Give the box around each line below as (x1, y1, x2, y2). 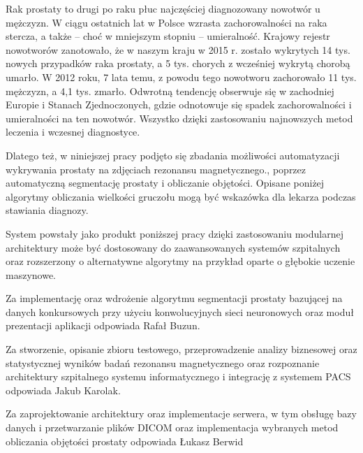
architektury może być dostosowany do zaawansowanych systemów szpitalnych (6, 240, 341, 254)
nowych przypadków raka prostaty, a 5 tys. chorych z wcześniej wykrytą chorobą (6, 56, 350, 71)
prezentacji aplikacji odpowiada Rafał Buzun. (6, 318, 200, 333)
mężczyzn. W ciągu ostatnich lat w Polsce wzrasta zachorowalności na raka (6, 15, 327, 29)
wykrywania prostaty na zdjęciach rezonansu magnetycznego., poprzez (6, 161, 306, 176)
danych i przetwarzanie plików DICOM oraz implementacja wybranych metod (6, 420, 339, 435)
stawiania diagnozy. (6, 203, 89, 217)
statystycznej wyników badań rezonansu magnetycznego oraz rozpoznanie (6, 355, 320, 370)
